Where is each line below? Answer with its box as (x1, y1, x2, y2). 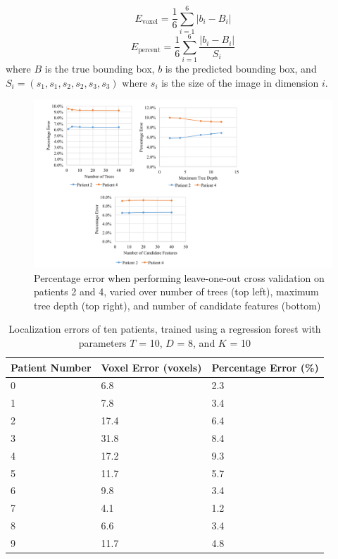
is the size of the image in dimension (161, 75, 319, 90)
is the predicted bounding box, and (165, 61, 317, 76)
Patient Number (11, 360, 92, 374)
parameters (78, 335, 127, 350)
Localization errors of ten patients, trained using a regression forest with (8, 321, 321, 336)
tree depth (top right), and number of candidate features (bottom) (34, 297, 321, 312)
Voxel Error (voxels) (101, 360, 202, 374)
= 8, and (177, 335, 215, 350)
